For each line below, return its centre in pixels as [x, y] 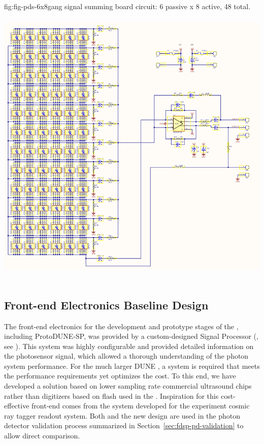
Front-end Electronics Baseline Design [106, 305]
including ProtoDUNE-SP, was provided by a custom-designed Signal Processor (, [131, 336]
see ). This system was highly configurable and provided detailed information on [129, 346]
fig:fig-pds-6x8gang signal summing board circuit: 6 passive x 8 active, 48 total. [127, 6]
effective [17, 406]
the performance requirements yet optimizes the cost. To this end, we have [120, 376]
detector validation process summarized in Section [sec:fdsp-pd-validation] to [124, 425]
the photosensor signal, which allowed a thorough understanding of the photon [126, 356]
